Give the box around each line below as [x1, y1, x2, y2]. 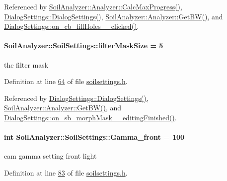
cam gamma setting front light [4, 151, 97, 161]
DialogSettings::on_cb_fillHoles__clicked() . [4, 21, 139, 31]
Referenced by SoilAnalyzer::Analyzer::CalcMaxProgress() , [4, 1, 182, 11]
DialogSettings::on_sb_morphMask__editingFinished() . [4, 112, 177, 122]
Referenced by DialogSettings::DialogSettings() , [4, 92, 149, 103]
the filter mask [4, 59, 49, 70]
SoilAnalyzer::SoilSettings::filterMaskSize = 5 [4, 40, 163, 51]
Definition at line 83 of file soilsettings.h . [4, 167, 128, 178]
